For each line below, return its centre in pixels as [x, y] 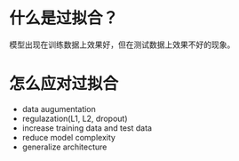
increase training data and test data [87, 128]
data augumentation [59, 109]
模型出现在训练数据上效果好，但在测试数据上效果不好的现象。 [122, 44]
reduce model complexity [68, 137]
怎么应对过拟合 [64, 84]
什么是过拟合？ [64, 18]
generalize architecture [64, 147]
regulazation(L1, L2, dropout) [75, 118]
